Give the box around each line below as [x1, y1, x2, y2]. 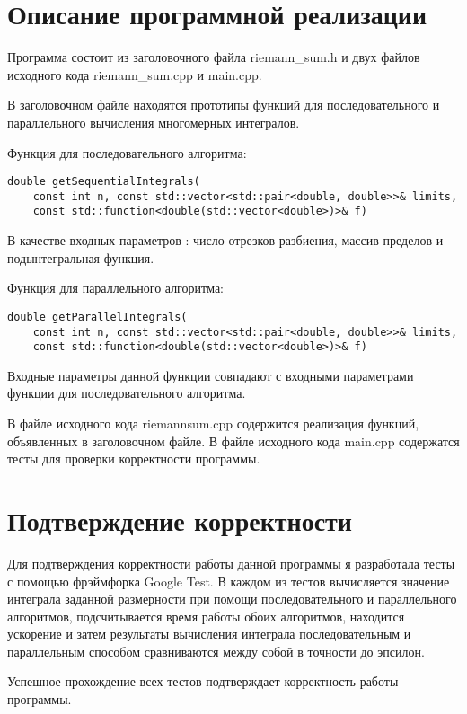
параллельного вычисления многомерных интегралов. [7, 112, 300, 131]
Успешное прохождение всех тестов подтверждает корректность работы [7, 672, 399, 691]
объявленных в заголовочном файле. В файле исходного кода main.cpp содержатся [7, 431, 460, 450]
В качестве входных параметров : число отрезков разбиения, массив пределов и [7, 231, 444, 250]
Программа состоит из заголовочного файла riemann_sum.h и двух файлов [7, 48, 420, 66]
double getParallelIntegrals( [7, 310, 188, 323]
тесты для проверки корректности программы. [7, 449, 260, 468]
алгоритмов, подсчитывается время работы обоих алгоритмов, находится [7, 606, 405, 625]
